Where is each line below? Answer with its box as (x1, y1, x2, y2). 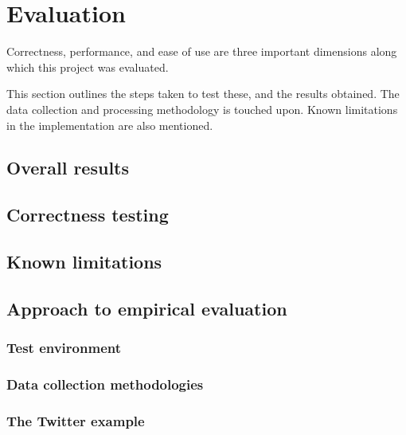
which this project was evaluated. (6, 58, 169, 75)
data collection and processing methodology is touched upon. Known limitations (6, 100, 398, 117)
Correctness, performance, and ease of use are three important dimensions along (6, 43, 397, 60)
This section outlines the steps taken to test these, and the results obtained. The (6, 85, 400, 102)
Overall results (6, 155, 130, 180)
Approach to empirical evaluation (6, 296, 287, 320)
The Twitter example (6, 410, 145, 430)
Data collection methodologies (6, 374, 204, 394)
